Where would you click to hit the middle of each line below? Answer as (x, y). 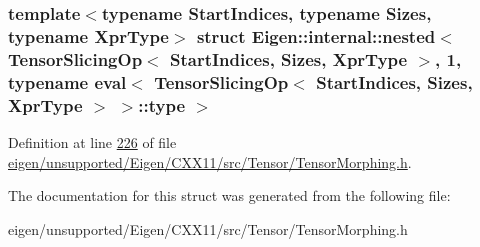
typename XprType (88, 35)
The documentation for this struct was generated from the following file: (229, 195)
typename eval (67, 81)
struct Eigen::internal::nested (316, 35)
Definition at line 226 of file (92, 141)
